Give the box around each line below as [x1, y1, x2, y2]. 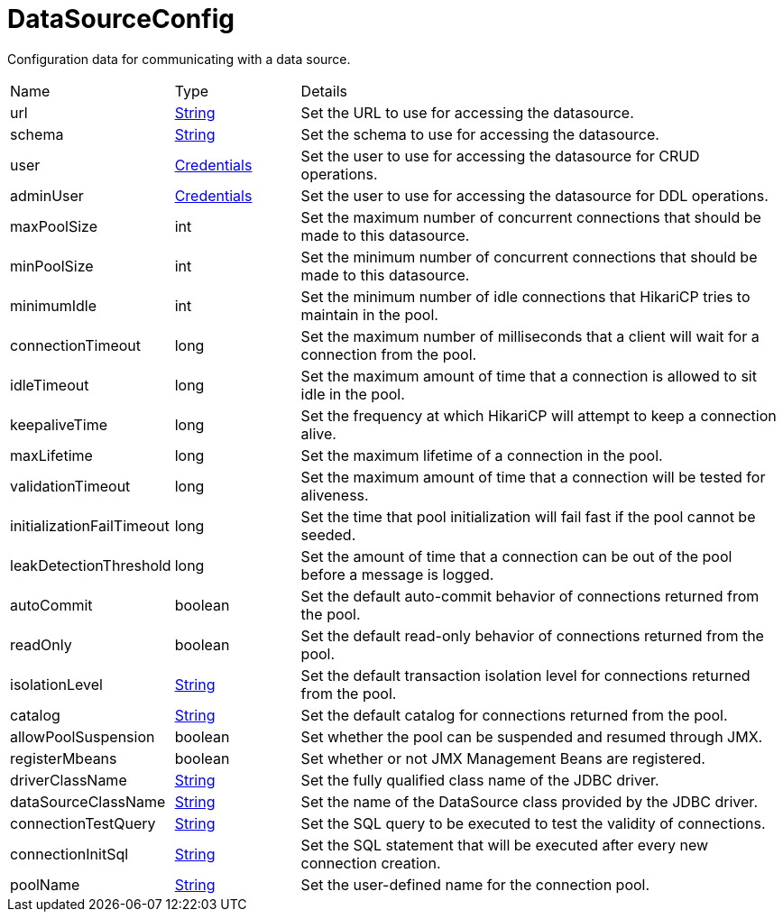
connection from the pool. [300, 345, 477, 363]
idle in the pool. [300, 384, 405, 403]
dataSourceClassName [10, 792, 166, 811]
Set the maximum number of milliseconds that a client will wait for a [300, 326, 760, 345]
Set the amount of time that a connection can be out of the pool [300, 547, 732, 565]
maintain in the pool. [300, 305, 438, 324]
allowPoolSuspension [10, 727, 155, 746]
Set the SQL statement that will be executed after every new [300, 835, 709, 854]
